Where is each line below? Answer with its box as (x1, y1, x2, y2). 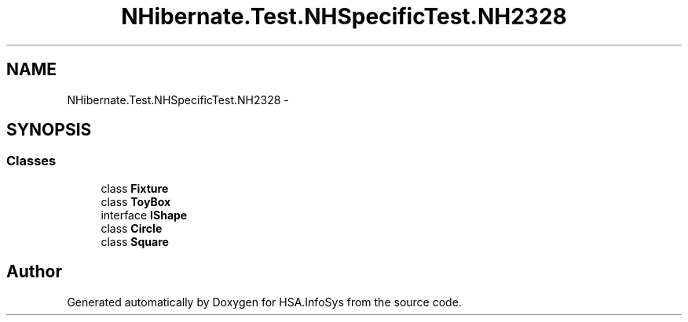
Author (6, 262, 62, 282)
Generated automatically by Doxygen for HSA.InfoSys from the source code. (67, 295, 462, 309)
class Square (101, 234, 169, 248)
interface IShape (101, 208, 188, 222)
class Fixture (101, 181, 169, 195)
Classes (6, 153, 57, 169)
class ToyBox (101, 194, 171, 208)
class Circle (101, 221, 163, 235)
